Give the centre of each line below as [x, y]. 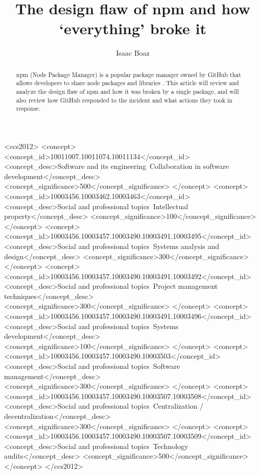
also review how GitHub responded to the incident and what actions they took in [124, 100]
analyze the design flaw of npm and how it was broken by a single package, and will [127, 92]
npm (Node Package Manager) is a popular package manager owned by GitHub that [128, 74]
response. [28, 108]
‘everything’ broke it [133, 28]
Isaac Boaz [133, 53]
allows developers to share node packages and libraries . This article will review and [127, 83]
